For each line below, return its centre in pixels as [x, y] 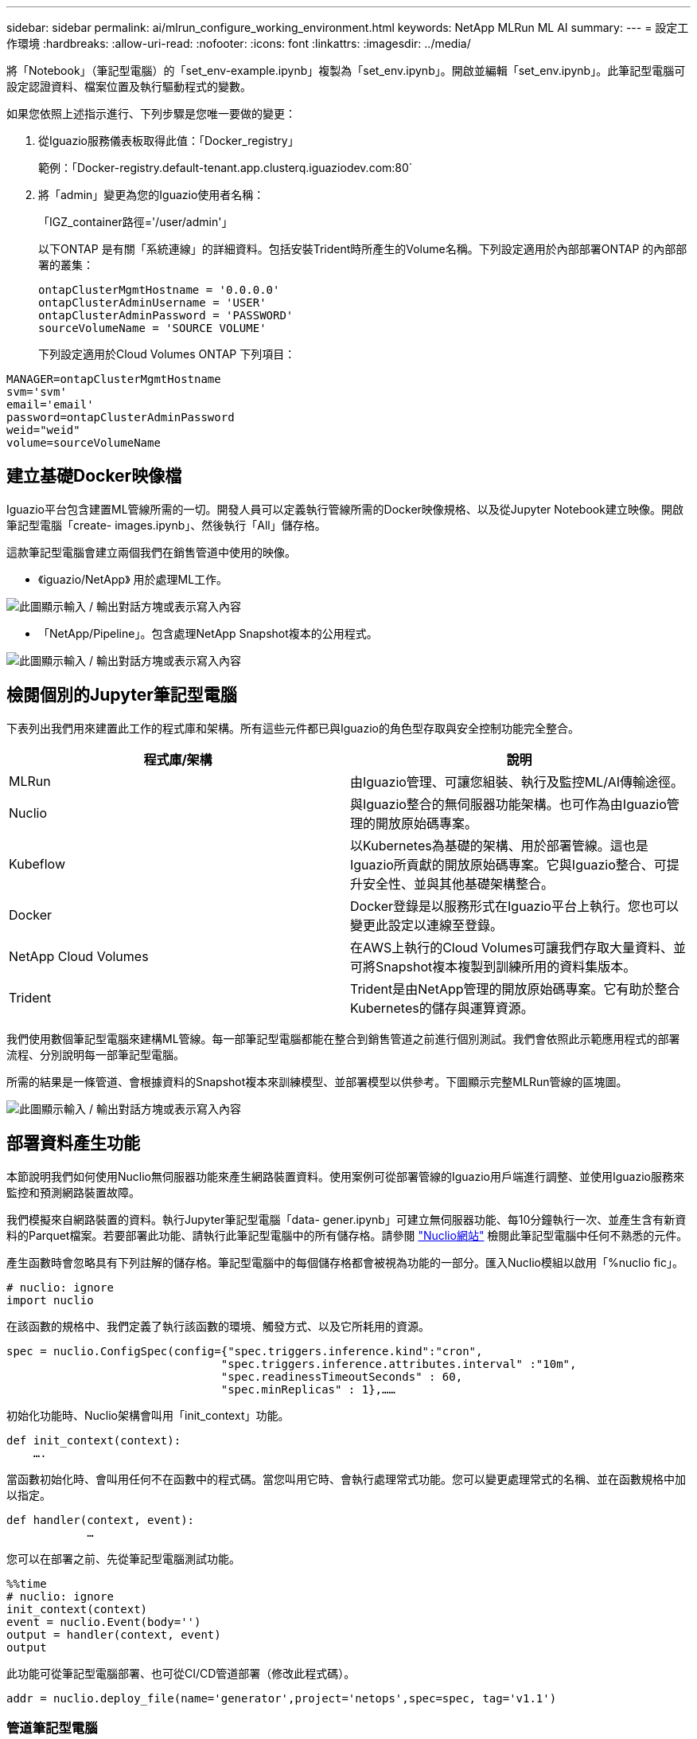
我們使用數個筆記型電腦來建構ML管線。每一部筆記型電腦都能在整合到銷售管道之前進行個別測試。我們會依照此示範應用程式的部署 [343, 1038]
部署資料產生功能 [73, 1143]
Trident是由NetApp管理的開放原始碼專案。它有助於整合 [515, 989]
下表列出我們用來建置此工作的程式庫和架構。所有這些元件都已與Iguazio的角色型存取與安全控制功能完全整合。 [293, 728]
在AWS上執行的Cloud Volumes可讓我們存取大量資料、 [512, 947]
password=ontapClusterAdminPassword [121, 417]
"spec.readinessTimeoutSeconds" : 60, [342, 1376]
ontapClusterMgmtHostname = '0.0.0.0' [159, 290]
